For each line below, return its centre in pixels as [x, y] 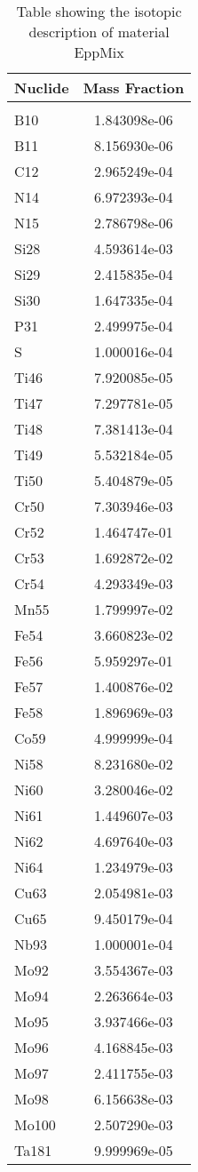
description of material [99, 32]
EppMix [99, 52]
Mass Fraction [134, 88]
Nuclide [42, 88]
